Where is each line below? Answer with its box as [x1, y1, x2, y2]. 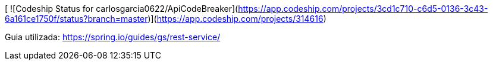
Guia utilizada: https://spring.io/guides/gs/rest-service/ [5, 32, 221, 42]
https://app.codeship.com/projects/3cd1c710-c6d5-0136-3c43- [238, 4, 488, 14]
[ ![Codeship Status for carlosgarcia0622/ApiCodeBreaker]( [5, 4, 238, 14]
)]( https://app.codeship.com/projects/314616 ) [147, 14, 326, 24]
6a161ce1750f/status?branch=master [5, 14, 148, 24]
